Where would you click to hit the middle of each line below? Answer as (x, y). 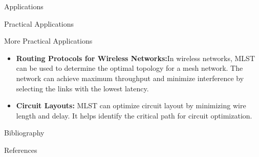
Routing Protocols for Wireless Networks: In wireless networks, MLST (135, 58)
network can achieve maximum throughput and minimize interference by (130, 78)
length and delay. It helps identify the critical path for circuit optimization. (134, 115)
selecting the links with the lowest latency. (82, 88)
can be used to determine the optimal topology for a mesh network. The (129, 68)
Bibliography (24, 133)
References (21, 150)
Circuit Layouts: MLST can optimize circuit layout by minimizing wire (131, 105)
